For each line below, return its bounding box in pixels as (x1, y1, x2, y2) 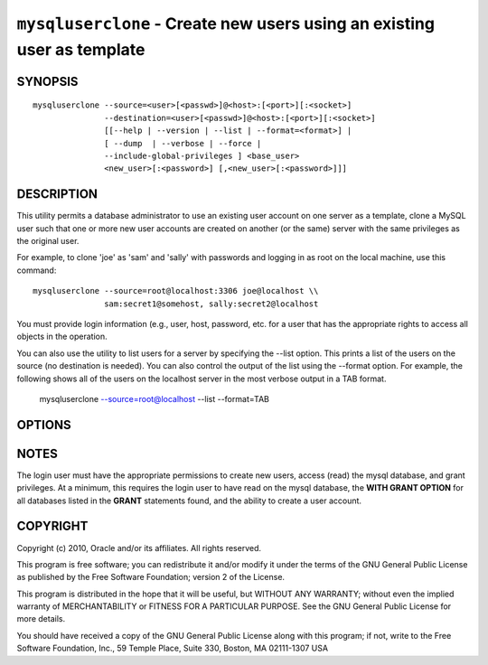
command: (16, 265, 57, 276)
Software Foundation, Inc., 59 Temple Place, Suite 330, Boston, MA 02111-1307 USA (16, 642, 329, 654)
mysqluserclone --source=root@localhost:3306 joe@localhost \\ (33, 286, 319, 296)
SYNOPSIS (16, 73, 79, 89)
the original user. (16, 236, 80, 246)
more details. (16, 613, 66, 624)
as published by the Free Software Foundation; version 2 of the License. (16, 572, 285, 583)
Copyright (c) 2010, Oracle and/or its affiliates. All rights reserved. (16, 542, 262, 553)
